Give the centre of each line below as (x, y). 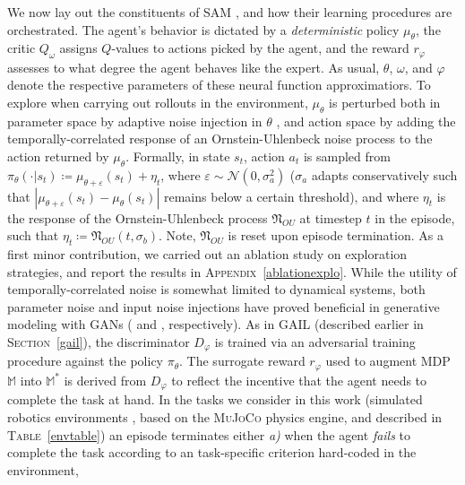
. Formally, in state (178, 156)
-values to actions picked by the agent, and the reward (260, 48)
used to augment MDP (388, 361)
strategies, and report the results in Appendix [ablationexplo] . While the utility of (232, 271)
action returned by (58, 156)
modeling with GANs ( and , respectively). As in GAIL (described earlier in (215, 324)
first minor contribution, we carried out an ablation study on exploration (207, 254)
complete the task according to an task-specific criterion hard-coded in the (212, 452)
